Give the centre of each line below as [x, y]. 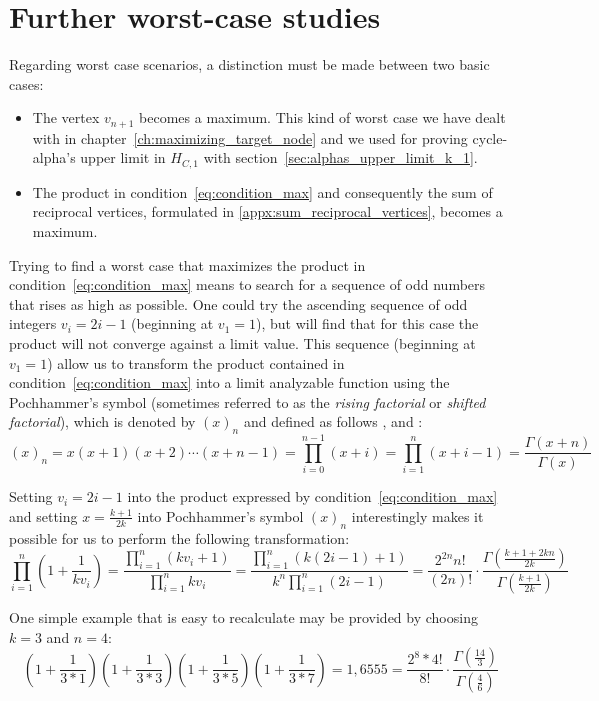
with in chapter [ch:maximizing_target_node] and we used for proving [250, 137]
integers [33, 323]
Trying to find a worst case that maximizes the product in [187, 264]
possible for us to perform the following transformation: [179, 537]
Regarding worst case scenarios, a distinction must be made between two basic [249, 64]
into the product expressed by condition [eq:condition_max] [312, 496]
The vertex [66, 117]
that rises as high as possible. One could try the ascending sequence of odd [238, 303]
